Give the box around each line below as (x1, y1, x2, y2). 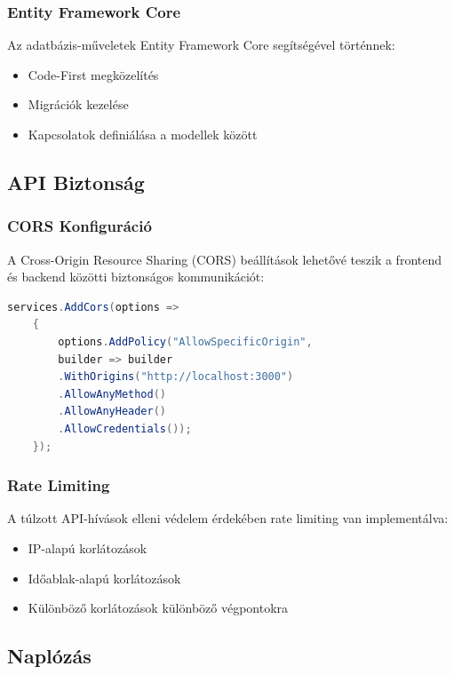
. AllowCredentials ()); (58, 422, 192, 435)
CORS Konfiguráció (7, 215, 152, 237)
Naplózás (7, 642, 92, 670)
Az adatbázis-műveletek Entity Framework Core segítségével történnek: (7, 36, 395, 54)
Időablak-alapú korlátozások (28, 568, 181, 587)
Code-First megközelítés (28, 65, 159, 83)
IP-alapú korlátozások (28, 538, 147, 557)
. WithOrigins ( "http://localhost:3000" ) (58, 370, 294, 384)
